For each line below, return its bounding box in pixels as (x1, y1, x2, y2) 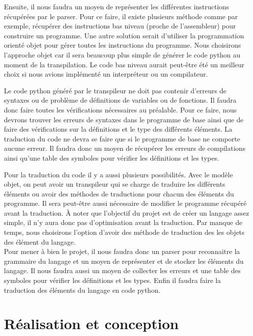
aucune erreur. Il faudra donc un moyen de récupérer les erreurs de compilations (4, 143, 246, 153)
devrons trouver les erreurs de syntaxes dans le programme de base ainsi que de (4, 114, 244, 124)
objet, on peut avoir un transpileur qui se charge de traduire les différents (4, 179, 225, 189)
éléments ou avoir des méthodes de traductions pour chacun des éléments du (4, 188, 234, 198)
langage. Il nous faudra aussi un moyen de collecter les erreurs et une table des (4, 265, 241, 276)
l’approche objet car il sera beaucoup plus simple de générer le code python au (4, 49, 241, 59)
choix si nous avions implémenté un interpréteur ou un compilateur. (4, 69, 208, 79)
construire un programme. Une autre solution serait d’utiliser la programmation (4, 30, 244, 40)
